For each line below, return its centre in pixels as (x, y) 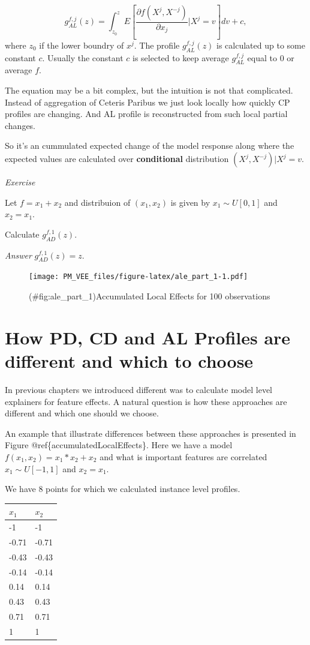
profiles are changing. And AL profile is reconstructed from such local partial (146, 114)
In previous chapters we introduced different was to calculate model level (139, 389)
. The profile (157, 45)
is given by (190, 202)
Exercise (20, 182)
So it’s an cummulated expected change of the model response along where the (150, 145)
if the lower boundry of (82, 45)
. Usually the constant (83, 57)
